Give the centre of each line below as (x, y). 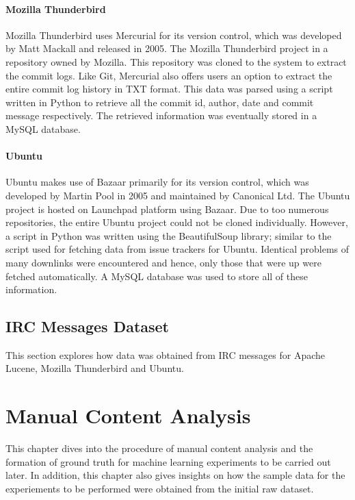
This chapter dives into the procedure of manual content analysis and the (159, 448)
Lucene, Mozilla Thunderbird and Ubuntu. (95, 368)
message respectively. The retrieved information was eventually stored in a (161, 115)
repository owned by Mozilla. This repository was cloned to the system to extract (176, 61)
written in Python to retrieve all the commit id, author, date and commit (160, 102)
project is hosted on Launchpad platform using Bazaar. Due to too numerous (167, 209)
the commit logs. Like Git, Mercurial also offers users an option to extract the (169, 75)
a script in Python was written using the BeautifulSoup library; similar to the (169, 235)
